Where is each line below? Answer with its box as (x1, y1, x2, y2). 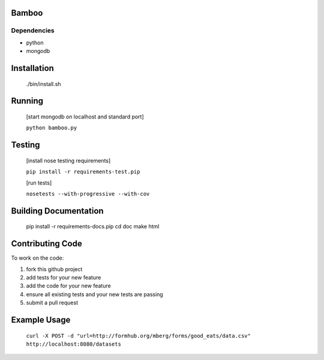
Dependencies (11, 26, 55, 35)
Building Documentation (11, 206, 104, 216)
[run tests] (26, 179, 52, 186)
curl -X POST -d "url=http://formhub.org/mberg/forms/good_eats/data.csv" (26, 332, 251, 339)
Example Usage (11, 315, 71, 325)
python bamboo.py (26, 124, 77, 132)
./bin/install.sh (26, 80, 61, 87)
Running (11, 96, 44, 106)
